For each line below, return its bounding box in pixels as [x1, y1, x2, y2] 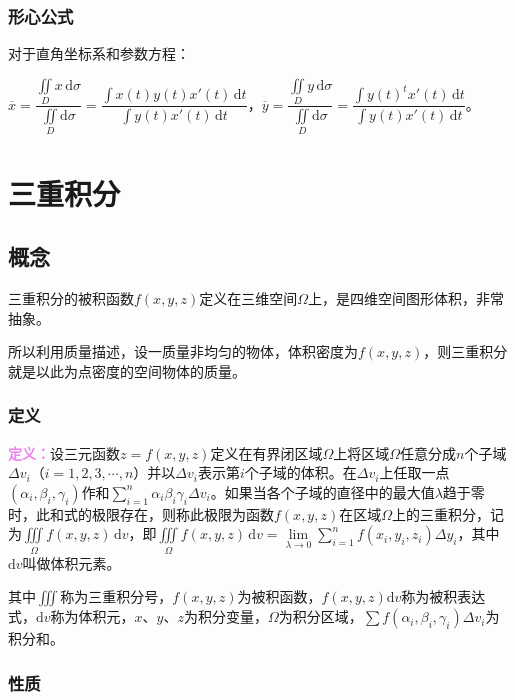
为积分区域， [278, 606, 363, 627]
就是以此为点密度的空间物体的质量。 [8, 360, 246, 381]
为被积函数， [237, 586, 322, 607]
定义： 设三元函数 [8, 442, 120, 463]
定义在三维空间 [199, 287, 298, 308]
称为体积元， [50, 606, 135, 627]
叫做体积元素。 [22, 552, 121, 573]
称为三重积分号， [60, 586, 173, 607]
